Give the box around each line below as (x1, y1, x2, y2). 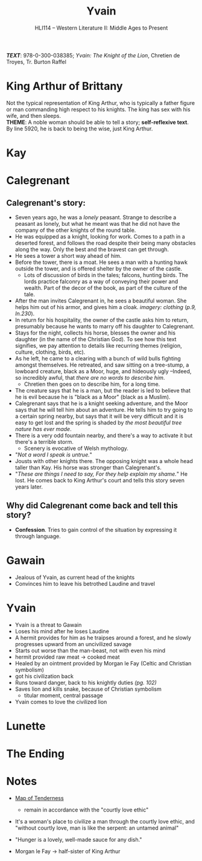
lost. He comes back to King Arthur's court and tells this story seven (14, 477, 185, 484)
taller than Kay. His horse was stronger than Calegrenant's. (14, 464, 162, 472)
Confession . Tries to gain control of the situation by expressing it (14, 526, 177, 533)
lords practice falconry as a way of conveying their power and (24, 278, 178, 285)
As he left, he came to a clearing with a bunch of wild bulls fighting (14, 355, 181, 362)
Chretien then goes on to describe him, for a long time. (24, 380, 160, 388)
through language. (14, 533, 62, 540)
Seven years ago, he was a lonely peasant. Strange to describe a (14, 214, 177, 221)
